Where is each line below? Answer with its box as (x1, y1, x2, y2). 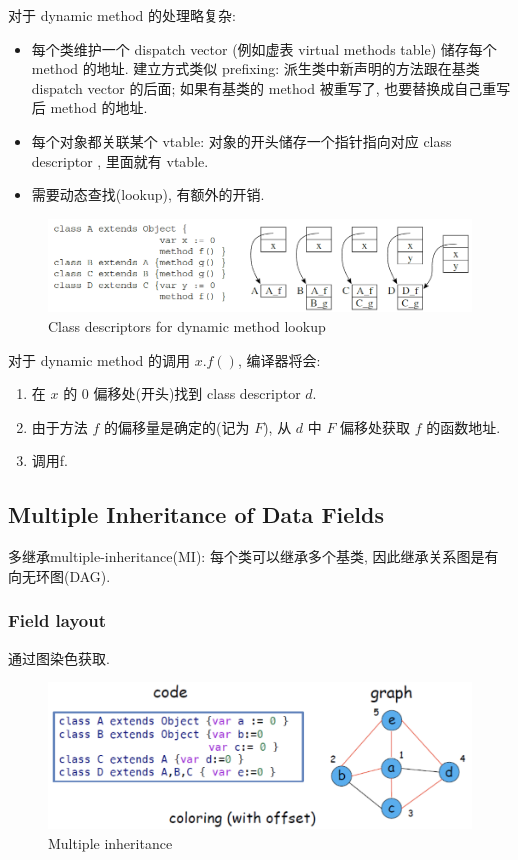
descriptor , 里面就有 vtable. (31, 150, 209, 171)
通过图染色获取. (8, 647, 110, 668)
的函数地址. (426, 416, 501, 437)
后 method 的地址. (31, 97, 148, 118)
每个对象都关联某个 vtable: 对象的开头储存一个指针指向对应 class (31, 130, 452, 151)
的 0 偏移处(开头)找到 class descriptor (63, 383, 301, 404)
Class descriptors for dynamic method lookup (48, 316, 326, 337)
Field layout (8, 608, 107, 633)
